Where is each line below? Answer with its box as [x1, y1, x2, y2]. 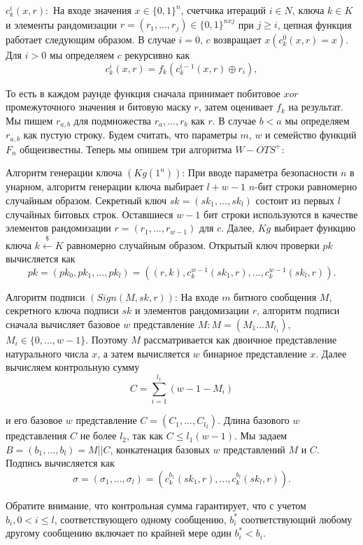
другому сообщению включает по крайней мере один [6, 525, 232, 540]
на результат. [288, 99, 343, 114]
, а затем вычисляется [97, 346, 190, 360]
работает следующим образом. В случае [6, 32, 176, 47]
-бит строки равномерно [255, 179, 357, 194]
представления [6, 428, 67, 443]
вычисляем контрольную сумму [6, 360, 140, 374]
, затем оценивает [198, 99, 273, 114]
